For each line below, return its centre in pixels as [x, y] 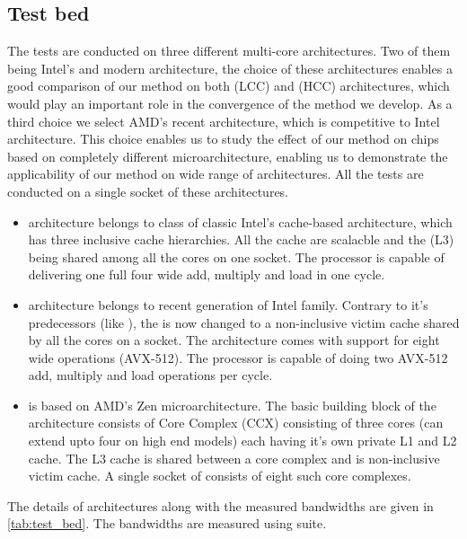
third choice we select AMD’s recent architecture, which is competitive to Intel [224, 121]
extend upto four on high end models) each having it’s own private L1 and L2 [242, 441]
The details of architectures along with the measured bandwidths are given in [220, 505]
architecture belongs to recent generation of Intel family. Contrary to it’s [228, 304]
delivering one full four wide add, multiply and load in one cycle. [207, 274]
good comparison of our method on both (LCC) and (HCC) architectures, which [229, 86]
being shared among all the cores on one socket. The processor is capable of [236, 256]
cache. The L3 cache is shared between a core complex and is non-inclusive [234, 458]
